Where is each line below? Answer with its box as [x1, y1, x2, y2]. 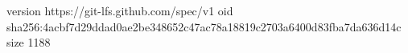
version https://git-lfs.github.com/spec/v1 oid [6, 2, 233, 18]
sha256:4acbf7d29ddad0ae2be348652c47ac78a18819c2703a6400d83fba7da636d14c [6, 18, 402, 35]
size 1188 [6, 34, 51, 51]
